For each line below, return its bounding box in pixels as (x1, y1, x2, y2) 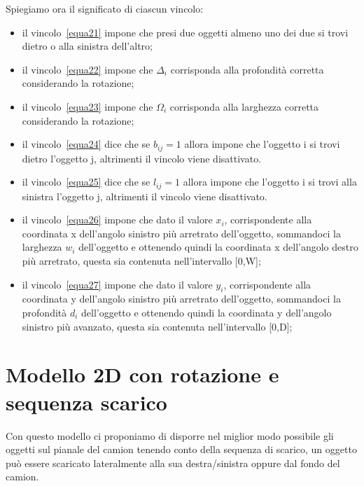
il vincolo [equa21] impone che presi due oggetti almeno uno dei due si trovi (22, 25, 349, 39)
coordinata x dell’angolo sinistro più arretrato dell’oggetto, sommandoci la (22, 225, 341, 240)
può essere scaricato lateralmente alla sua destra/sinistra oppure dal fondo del (6, 455, 340, 470)
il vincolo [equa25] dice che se (22, 174, 150, 189)
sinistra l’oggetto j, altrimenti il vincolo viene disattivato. (22, 188, 267, 203)
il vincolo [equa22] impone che (22, 62, 153, 76)
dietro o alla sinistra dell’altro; (22, 39, 153, 53)
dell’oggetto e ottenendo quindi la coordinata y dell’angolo (81, 305, 332, 320)
